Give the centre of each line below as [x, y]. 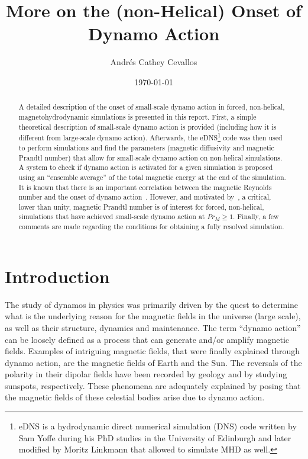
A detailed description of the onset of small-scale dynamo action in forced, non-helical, [152, 107]
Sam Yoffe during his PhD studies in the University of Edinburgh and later [155, 437]
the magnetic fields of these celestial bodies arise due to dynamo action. [135, 397]
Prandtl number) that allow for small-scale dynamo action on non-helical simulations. [150, 157]
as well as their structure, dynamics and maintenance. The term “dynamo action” [153, 327]
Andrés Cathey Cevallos [154, 62]
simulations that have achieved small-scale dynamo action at [112, 216]
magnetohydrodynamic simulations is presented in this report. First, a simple [137, 116]
